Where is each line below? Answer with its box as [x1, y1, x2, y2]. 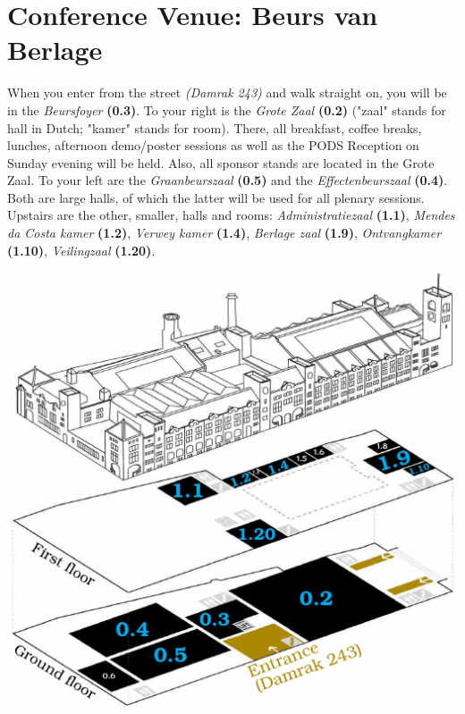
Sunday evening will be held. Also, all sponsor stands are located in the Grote [7, 153, 435, 172]
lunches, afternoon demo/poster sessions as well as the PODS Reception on [7, 136, 419, 155]
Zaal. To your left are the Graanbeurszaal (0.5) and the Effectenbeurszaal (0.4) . [7, 171, 448, 189]
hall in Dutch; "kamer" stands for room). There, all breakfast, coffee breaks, [7, 118, 422, 137]
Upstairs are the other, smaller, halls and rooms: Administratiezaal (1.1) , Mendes [7, 206, 455, 224]
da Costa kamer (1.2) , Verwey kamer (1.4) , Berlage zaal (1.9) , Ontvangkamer [7, 223, 442, 242]
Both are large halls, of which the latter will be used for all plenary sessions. [7, 188, 425, 206]
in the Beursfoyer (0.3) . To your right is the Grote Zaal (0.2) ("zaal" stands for [7, 100, 446, 119]
